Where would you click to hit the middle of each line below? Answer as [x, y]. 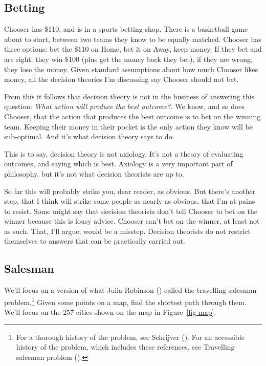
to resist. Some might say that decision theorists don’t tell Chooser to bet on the [131, 211]
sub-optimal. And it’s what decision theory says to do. [89, 136]
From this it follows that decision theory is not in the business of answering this [129, 96]
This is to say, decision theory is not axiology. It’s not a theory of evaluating [124, 153]
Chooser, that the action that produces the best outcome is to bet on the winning [132, 116]
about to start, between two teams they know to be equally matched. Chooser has [133, 39]
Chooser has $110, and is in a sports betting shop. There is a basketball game [126, 29]
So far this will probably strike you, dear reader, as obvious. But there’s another [130, 191]
